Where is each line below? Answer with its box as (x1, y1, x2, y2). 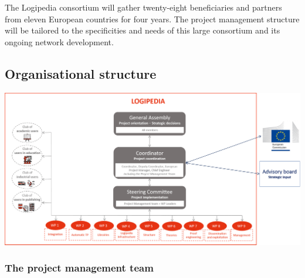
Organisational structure (5, 64, 157, 82)
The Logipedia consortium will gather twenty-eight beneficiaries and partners (5, 1, 282, 13)
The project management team (5, 260, 154, 275)
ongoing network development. (5, 35, 114, 48)
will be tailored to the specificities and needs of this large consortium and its (5, 24, 280, 36)
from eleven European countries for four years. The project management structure (5, 12, 300, 25)
